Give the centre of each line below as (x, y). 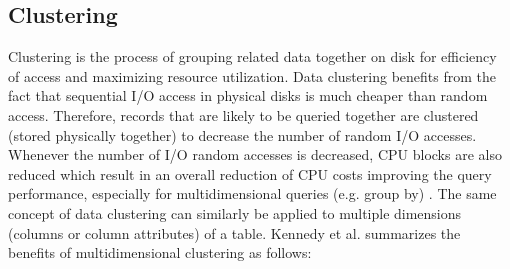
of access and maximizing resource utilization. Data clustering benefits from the (252, 75)
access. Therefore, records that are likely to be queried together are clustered (243, 114)
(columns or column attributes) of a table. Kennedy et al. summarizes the (234, 232)
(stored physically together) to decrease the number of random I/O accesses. (242, 134)
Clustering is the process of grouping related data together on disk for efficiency (252, 56)
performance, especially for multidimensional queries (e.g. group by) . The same (252, 193)
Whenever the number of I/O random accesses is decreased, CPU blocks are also (255, 154)
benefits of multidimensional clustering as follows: (160, 252)
